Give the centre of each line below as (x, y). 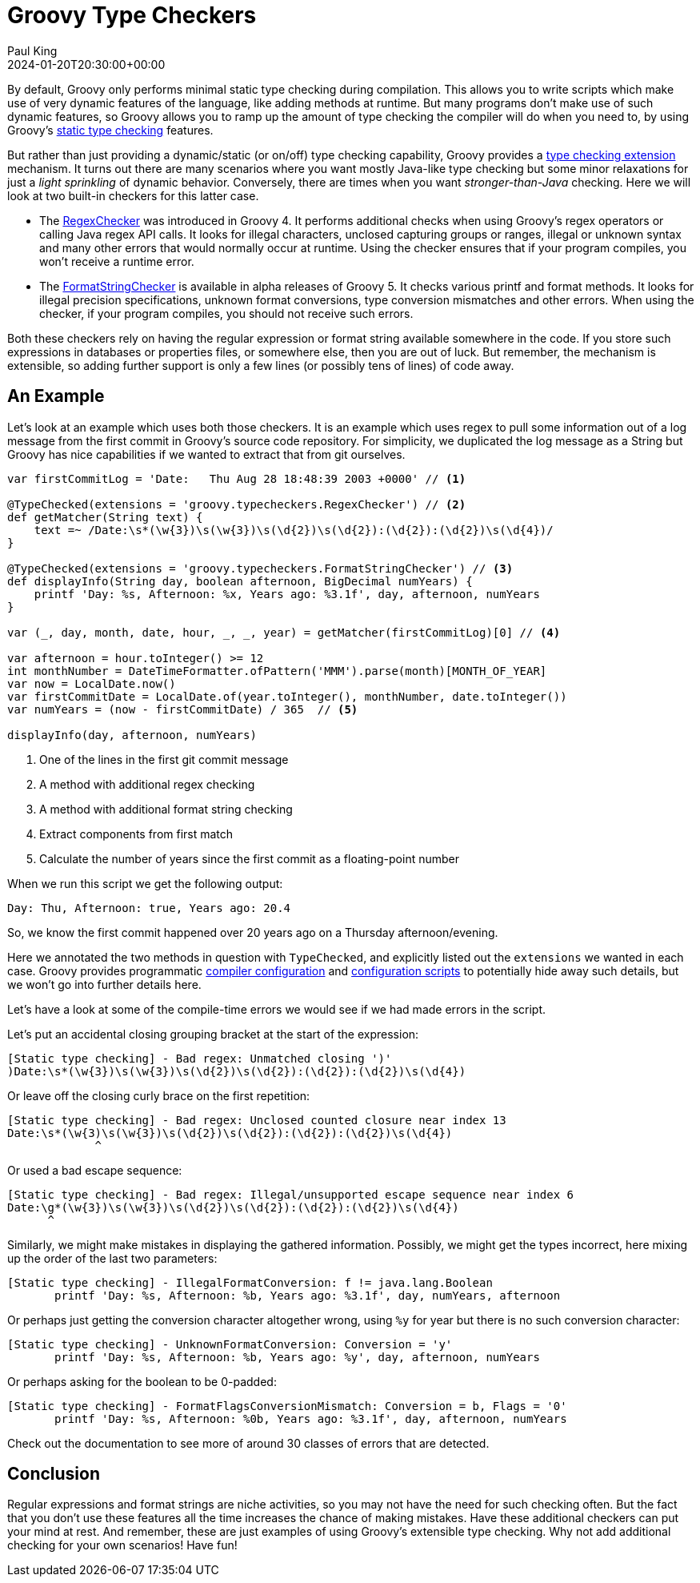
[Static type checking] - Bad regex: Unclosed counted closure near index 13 (257, 1120)
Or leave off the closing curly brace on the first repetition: (159, 1095)
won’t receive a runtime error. (117, 261)
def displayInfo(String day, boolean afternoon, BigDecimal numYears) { (240, 581)
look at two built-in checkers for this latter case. (133, 195)
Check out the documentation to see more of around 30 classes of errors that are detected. (248, 1443)
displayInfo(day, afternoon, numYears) (132, 735)
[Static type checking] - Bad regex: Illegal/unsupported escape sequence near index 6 (291, 1194)
